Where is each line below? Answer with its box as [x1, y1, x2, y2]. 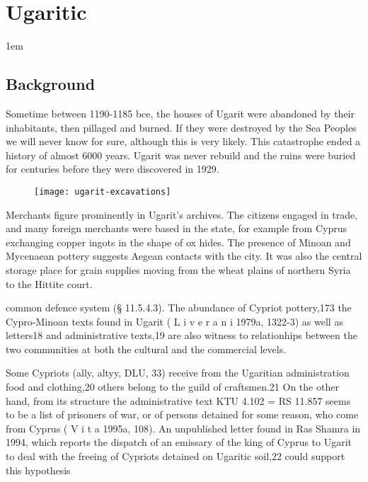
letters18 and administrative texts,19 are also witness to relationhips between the [6, 328, 357, 343]
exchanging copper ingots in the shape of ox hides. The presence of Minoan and [6, 234, 351, 249]
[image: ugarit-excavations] [34, 186, 171, 197]
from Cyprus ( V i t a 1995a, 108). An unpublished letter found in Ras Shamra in [6, 420, 361, 435]
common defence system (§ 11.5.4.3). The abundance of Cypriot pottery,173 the [6, 300, 352, 315]
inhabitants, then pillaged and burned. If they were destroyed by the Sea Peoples [6, 120, 357, 134]
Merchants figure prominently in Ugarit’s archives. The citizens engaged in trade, [6, 207, 358, 222]
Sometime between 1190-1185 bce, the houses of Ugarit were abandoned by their [6, 105, 355, 120]
